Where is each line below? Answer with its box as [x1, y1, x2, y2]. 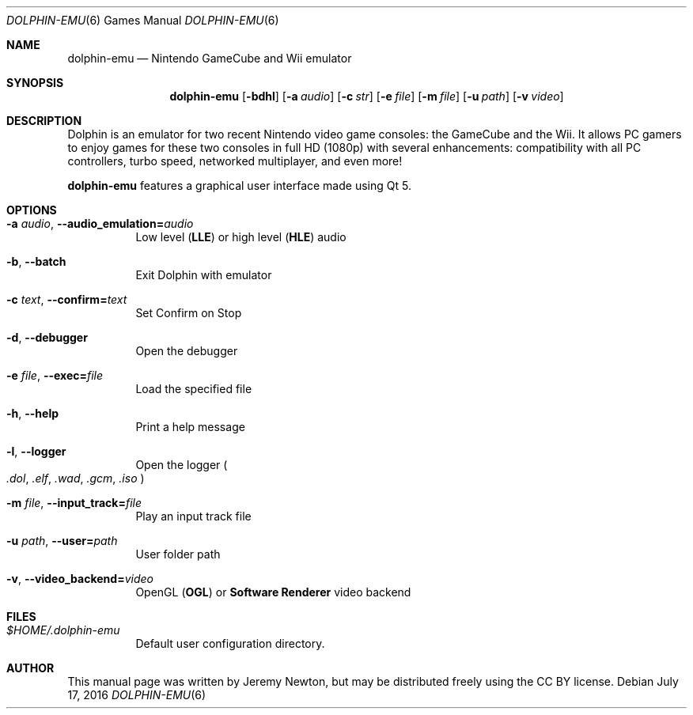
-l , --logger [6, 445, 66, 458]
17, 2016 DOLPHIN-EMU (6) [67, 688, 206, 702]
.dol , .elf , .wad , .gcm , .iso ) [6, 471, 145, 485]
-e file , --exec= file [6, 369, 104, 382]
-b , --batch [6, 255, 66, 268]
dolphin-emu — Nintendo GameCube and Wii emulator [67, 51, 352, 65]
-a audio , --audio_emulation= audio [6, 217, 194, 230]
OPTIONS [6, 203, 57, 217]
